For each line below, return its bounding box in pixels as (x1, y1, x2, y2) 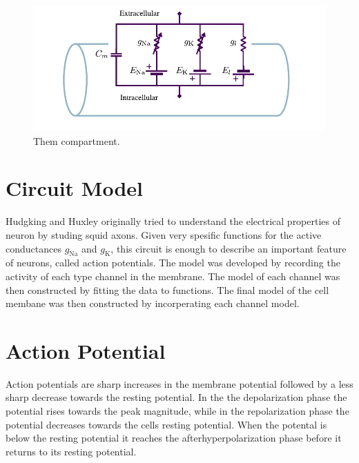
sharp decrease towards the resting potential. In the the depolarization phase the (6, 390, 347, 404)
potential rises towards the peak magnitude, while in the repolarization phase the (6, 404, 349, 417)
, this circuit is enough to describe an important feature (110, 241, 347, 255)
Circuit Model (6, 174, 143, 202)
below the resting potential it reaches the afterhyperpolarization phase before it (6, 431, 342, 445)
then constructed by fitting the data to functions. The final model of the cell (6, 282, 329, 297)
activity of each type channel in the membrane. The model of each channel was (6, 268, 340, 283)
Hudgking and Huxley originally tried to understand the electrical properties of (6, 214, 341, 228)
